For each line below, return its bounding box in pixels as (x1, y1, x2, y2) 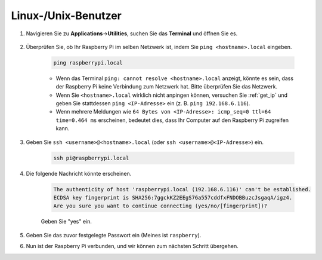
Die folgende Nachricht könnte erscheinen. (26, 170, 132, 177)
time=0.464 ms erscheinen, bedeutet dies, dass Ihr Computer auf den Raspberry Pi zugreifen (55, 117, 289, 124)
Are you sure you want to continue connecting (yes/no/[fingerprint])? (53, 203, 268, 209)
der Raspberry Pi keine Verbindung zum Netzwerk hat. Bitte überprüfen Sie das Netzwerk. (55, 83, 277, 90)
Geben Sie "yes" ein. (41, 218, 92, 225)
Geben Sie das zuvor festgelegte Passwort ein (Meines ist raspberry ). (26, 231, 202, 238)
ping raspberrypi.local (53, 59, 123, 66)
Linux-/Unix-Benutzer (11, 9, 122, 22)
